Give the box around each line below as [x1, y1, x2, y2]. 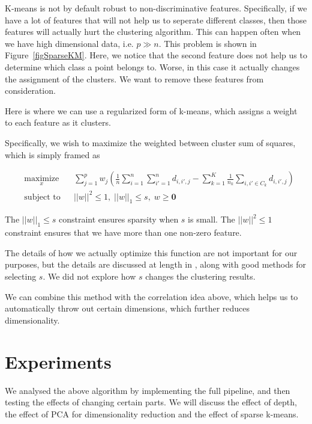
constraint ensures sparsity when [58, 213, 179, 226]
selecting [5, 270, 37, 283]
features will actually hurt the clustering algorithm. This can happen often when [5, 25, 301, 38]
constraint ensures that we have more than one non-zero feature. [5, 226, 242, 239]
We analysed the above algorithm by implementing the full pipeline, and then [5, 384, 290, 396]
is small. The [188, 213, 235, 226]
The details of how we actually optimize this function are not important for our [5, 246, 298, 259]
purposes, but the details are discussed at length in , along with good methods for [5, 258, 306, 271]
